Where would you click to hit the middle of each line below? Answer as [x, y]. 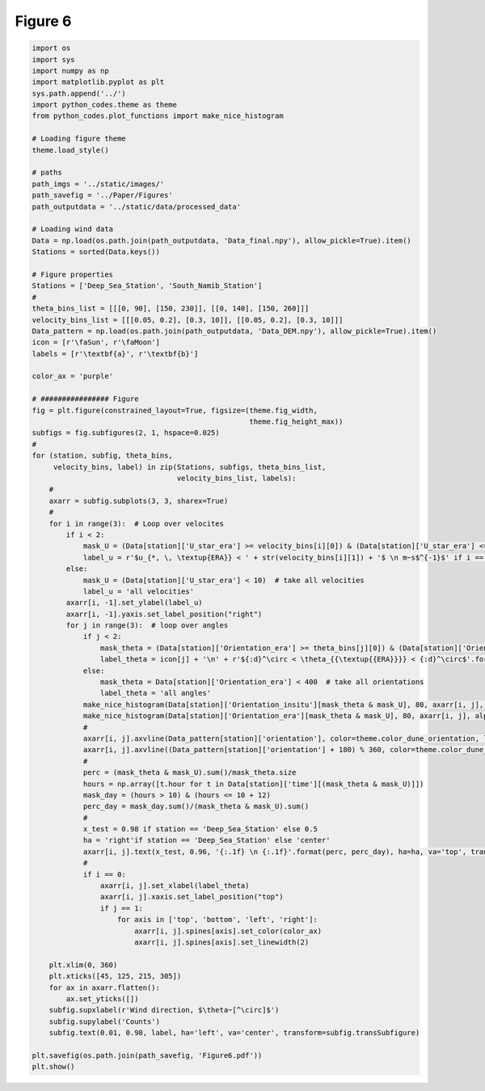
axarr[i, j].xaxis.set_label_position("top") [192, 897]
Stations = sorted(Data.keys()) [96, 252]
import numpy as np [70, 70]
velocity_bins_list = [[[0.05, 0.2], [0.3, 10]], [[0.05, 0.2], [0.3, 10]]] [188, 320]
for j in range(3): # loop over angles [147, 626]
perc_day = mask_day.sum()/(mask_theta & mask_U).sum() [196, 806]
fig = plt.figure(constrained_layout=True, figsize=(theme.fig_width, [175, 410]
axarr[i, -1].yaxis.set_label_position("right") [164, 614]
